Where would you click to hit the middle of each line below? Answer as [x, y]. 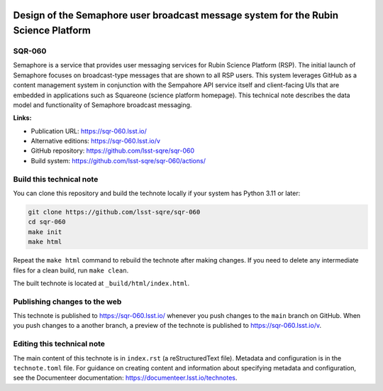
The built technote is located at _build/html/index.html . [101, 283]
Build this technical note [56, 179]
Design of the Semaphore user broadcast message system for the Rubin [176, 15]
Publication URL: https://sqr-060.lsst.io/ [89, 131]
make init [45, 232]
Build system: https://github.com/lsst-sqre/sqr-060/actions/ [118, 160]
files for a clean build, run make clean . [71, 270]
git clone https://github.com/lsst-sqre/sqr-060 [114, 212]
